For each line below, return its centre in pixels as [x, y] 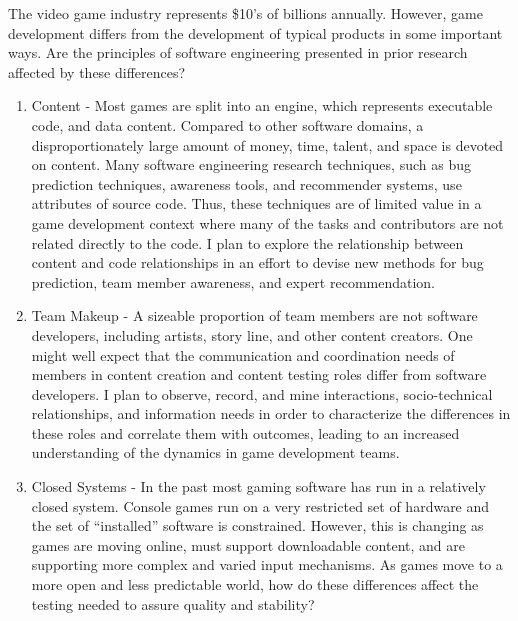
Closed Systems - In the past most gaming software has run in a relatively [258, 486]
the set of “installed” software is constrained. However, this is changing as [257, 525]
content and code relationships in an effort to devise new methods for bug [257, 262]
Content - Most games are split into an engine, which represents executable [262, 105]
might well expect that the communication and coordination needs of [243, 354]
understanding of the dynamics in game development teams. [215, 452]
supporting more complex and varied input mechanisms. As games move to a [267, 564]
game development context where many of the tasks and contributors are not [267, 222]
